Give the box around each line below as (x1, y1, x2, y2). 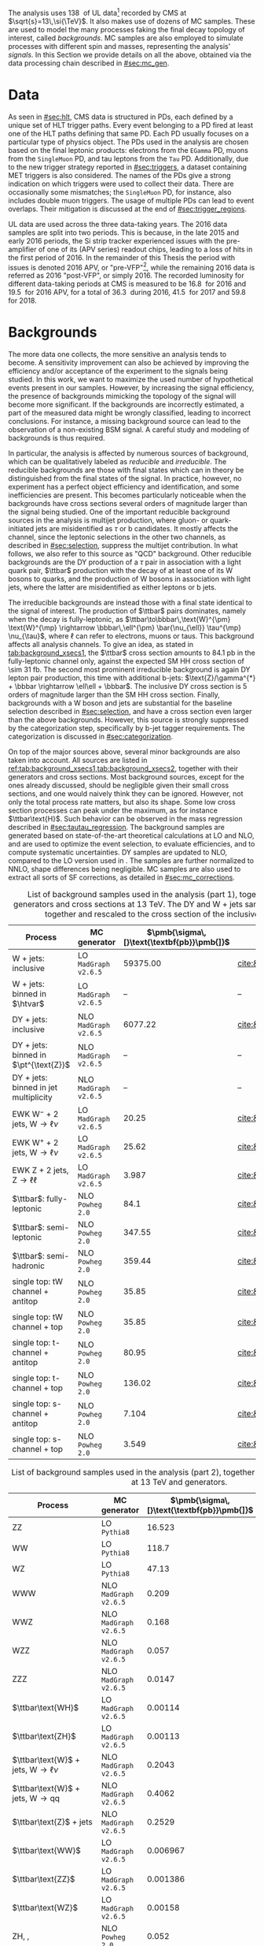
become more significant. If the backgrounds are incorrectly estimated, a (8, 400, 245, 409)
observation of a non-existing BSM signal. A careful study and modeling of (8, 425, 250, 434)
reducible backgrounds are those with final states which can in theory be (8, 465, 244, 475)
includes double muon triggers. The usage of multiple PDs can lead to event (8, 195, 255, 205)
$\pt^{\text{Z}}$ (12, 1059, 71, 1070)
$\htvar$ (12, 999, 45, 1010)
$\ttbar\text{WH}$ (12, 1702, 79, 1713)
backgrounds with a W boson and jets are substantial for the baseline (8, 698, 233, 708)
